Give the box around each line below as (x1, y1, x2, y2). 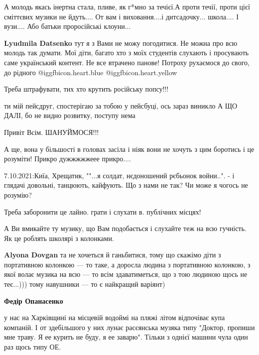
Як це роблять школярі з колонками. (4, 233, 114, 243)
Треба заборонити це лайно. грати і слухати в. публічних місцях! (4, 206, 201, 217)
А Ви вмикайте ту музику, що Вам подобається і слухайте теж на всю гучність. (4, 223, 247, 234)
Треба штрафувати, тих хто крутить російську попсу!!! (4, 84, 169, 94)
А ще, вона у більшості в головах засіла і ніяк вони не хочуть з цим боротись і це (4, 143, 255, 154)
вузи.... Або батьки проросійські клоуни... (4, 21, 131, 31)
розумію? (4, 189, 32, 200)
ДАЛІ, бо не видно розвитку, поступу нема (4, 110, 135, 120)
